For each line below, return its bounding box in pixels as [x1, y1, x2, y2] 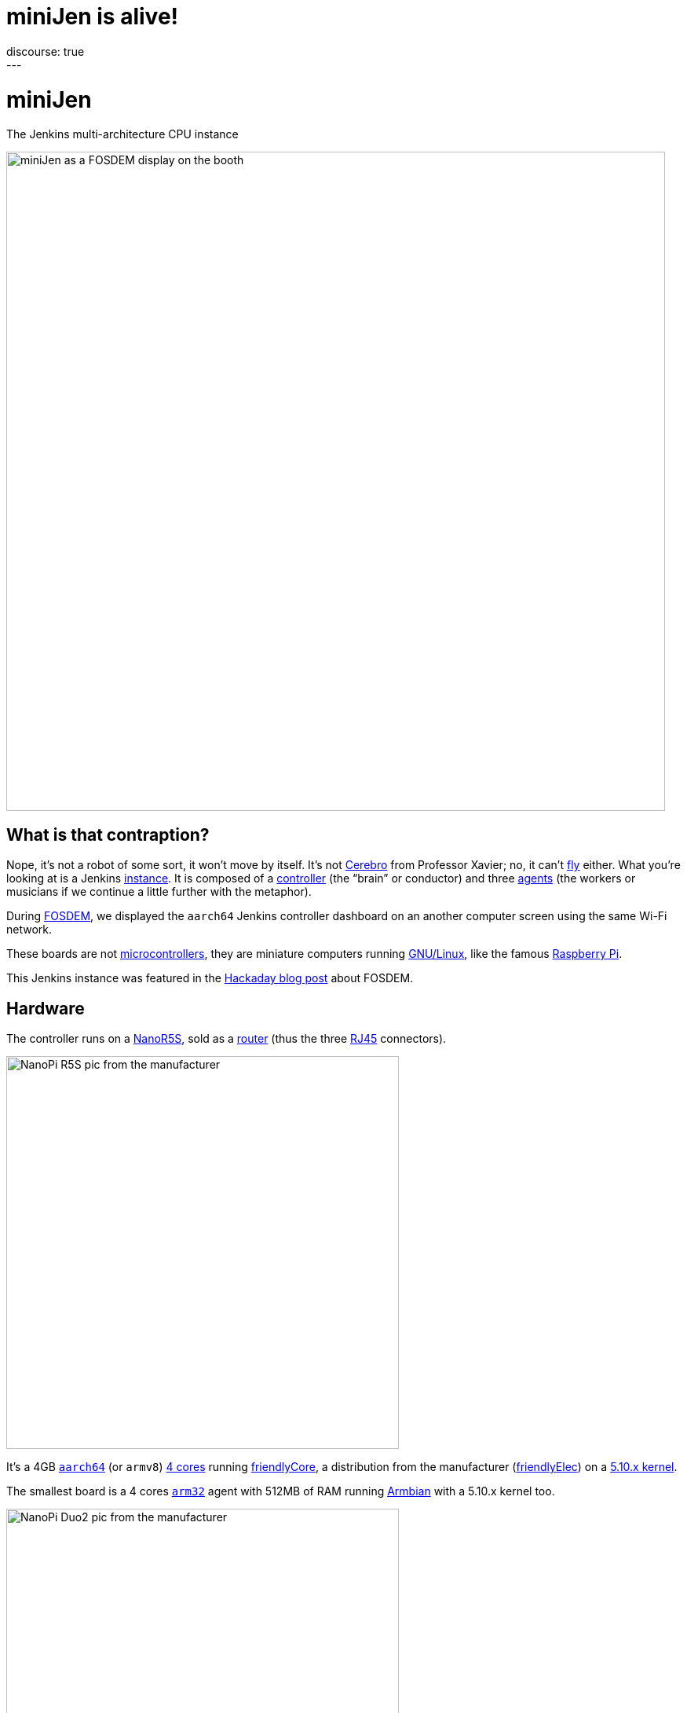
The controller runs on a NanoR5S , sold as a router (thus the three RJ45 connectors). [6, 1031, 447, 1045]
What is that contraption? [6, 824, 210, 845]
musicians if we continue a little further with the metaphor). [6, 885, 312, 899]
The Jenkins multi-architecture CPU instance [6, 127, 239, 141]
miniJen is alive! [6, 3, 179, 30]
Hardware [6, 998, 85, 1018]
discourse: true [6, 44, 85, 58]
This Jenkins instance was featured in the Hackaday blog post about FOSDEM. [6, 971, 414, 985]
